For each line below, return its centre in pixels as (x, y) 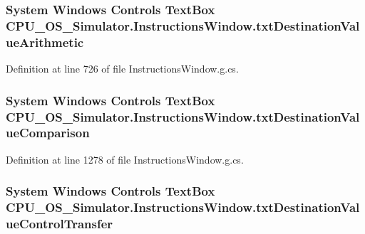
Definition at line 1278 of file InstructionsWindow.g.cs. (125, 159)
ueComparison (48, 133)
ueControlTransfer (60, 224)
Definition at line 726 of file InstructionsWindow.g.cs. (122, 69)
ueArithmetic (45, 42)
